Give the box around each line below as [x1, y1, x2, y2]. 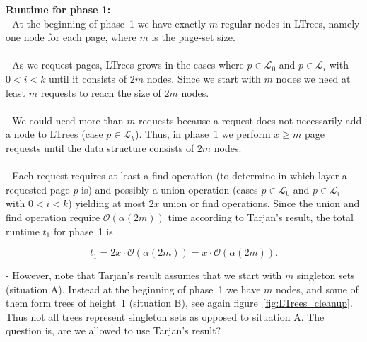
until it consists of [49, 71, 127, 85]
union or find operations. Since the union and [163, 196, 360, 211]
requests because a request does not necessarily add [139, 112, 362, 127]
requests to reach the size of [40, 85, 161, 100]
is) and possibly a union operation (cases [81, 182, 258, 196]
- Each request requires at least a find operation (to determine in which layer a [6, 168, 347, 183]
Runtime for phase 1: [6, 2, 111, 16]
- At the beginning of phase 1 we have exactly [6, 16, 206, 30]
